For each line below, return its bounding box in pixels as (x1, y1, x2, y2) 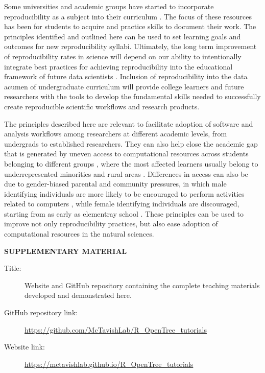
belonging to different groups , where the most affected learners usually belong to (4, 158, 258, 169)
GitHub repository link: (4, 307, 78, 318)
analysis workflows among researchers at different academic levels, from (4, 128, 227, 139)
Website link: (4, 341, 45, 352)
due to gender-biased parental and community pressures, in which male (4, 178, 227, 189)
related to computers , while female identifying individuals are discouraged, (4, 198, 239, 209)
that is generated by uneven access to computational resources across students (4, 148, 249, 159)
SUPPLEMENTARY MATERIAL (4, 245, 127, 256)
